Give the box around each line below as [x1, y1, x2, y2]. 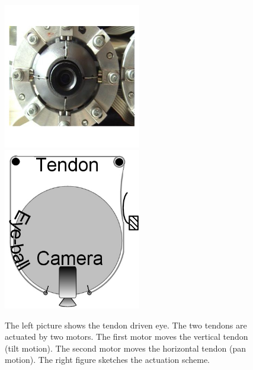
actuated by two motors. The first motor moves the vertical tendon [5, 330, 248, 343]
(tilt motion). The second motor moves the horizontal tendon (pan [5, 342, 246, 354]
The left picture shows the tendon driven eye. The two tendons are [5, 318, 247, 331]
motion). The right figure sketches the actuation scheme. [5, 353, 210, 366]
